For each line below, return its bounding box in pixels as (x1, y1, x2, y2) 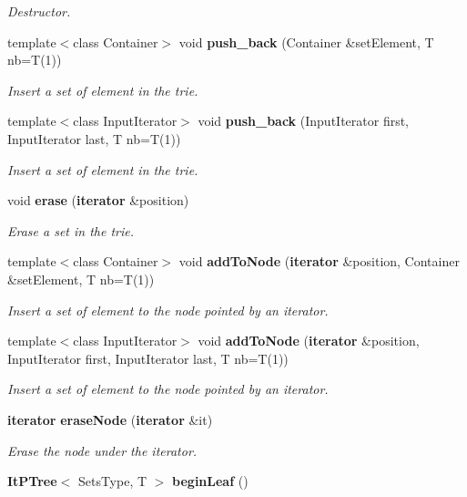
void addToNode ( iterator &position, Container (178, 252, 460, 271)
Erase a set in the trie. (7, 221, 135, 240)
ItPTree (7, 471, 57, 491)
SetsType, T (77, 471, 147, 491)
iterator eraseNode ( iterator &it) (7, 409, 213, 429)
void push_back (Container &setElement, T (178, 32, 434, 51)
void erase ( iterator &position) (7, 191, 189, 210)
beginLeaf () (172, 471, 249, 491)
